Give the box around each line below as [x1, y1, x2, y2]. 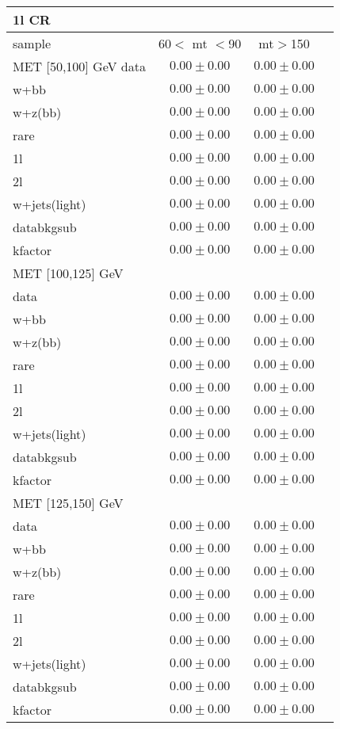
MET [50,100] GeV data [13, 57, 146, 75]
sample [13, 34, 52, 52]
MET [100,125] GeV [13, 264, 124, 282]
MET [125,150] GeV [13, 494, 124, 512]
